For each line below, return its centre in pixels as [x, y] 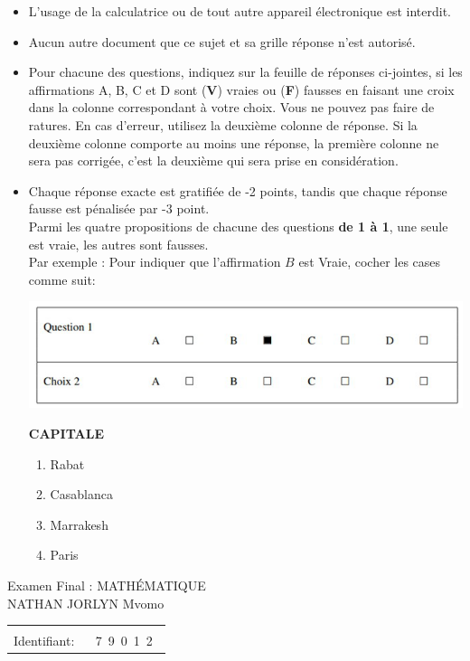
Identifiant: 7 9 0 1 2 [83, 641]
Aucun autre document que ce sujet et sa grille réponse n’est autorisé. [222, 41]
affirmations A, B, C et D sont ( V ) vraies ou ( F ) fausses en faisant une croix [241, 89]
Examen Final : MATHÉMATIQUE [107, 585]
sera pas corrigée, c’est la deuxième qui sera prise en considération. [213, 161]
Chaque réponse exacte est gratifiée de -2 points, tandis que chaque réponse [238, 190]
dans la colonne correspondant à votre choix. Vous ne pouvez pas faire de [231, 107]
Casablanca [81, 494]
